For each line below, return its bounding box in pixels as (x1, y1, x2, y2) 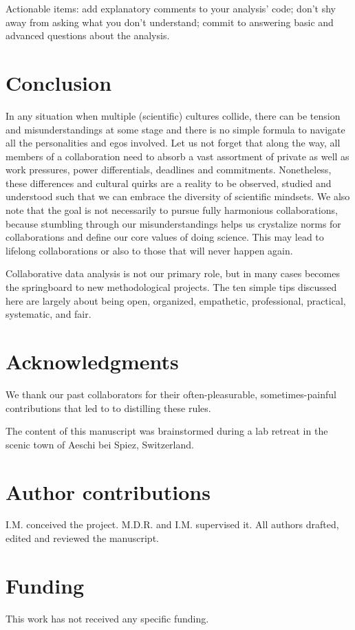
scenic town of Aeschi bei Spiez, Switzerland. (6, 437, 194, 451)
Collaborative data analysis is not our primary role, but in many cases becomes (6, 266, 340, 281)
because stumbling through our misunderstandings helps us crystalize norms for (6, 216, 341, 230)
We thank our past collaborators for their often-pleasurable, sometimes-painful (6, 387, 336, 401)
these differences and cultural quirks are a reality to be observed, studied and (6, 175, 332, 190)
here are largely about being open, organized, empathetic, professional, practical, (6, 293, 346, 307)
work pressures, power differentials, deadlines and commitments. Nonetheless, (6, 162, 332, 177)
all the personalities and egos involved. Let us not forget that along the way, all (6, 135, 341, 150)
